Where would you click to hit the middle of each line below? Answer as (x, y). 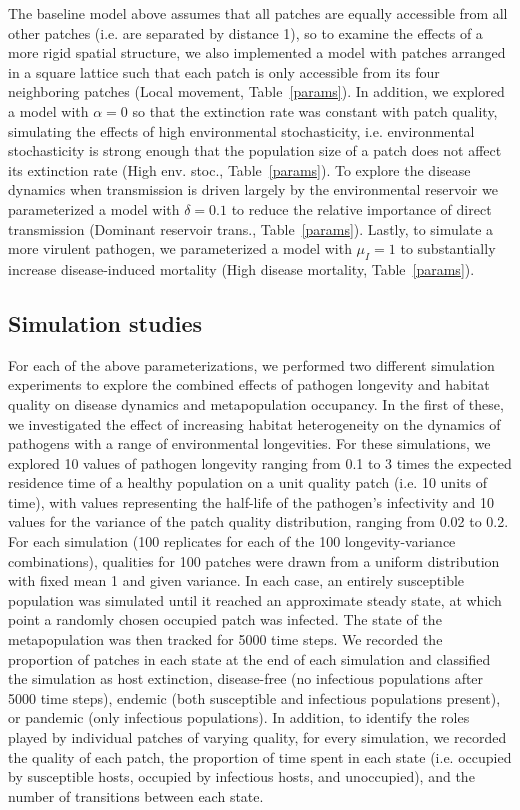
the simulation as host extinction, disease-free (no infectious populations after (246, 678)
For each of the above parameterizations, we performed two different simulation (251, 364)
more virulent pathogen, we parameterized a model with (180, 248)
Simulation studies (105, 322)
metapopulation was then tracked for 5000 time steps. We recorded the (225, 639)
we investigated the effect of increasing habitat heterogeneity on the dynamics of (254, 423)
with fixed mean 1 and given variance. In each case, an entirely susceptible (236, 580)
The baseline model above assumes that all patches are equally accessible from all (258, 13)
